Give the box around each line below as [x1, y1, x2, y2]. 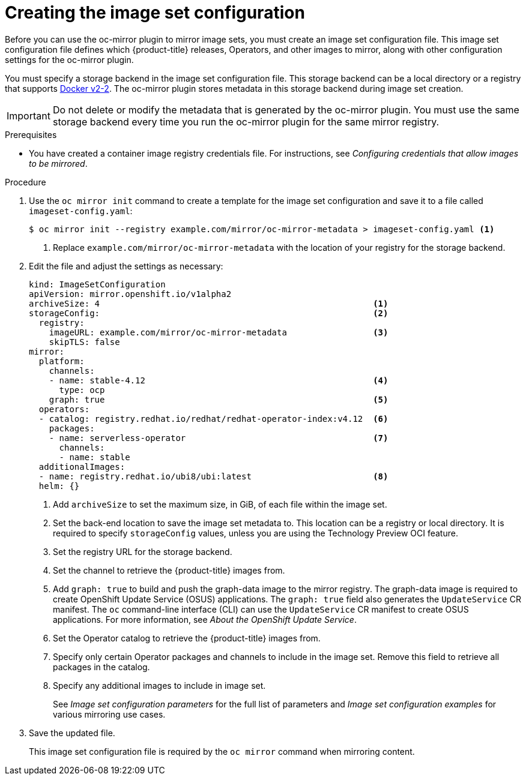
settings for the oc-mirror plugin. [5, 54, 134, 65]
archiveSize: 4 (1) [29, 298, 388, 308]
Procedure [5, 176, 46, 187]
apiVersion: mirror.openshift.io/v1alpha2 [29, 289, 232, 299]
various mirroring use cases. [53, 709, 166, 719]
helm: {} [38, 481, 80, 491]
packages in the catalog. [53, 661, 150, 672]
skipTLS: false [49, 337, 120, 347]
